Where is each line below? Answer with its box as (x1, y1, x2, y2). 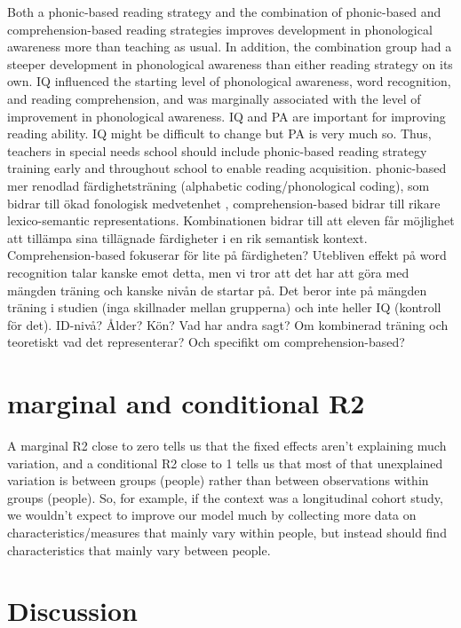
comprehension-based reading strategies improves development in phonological (7, 20, 433, 38)
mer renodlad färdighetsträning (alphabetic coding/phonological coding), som (7, 176, 430, 194)
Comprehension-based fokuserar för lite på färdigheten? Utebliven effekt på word (7, 246, 447, 264)
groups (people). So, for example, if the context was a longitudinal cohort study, (7, 488, 443, 506)
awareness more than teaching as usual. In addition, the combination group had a (7, 37, 452, 56)
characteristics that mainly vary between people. (7, 540, 271, 559)
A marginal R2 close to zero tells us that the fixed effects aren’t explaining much (7, 436, 447, 454)
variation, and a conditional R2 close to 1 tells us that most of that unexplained (7, 453, 443, 472)
